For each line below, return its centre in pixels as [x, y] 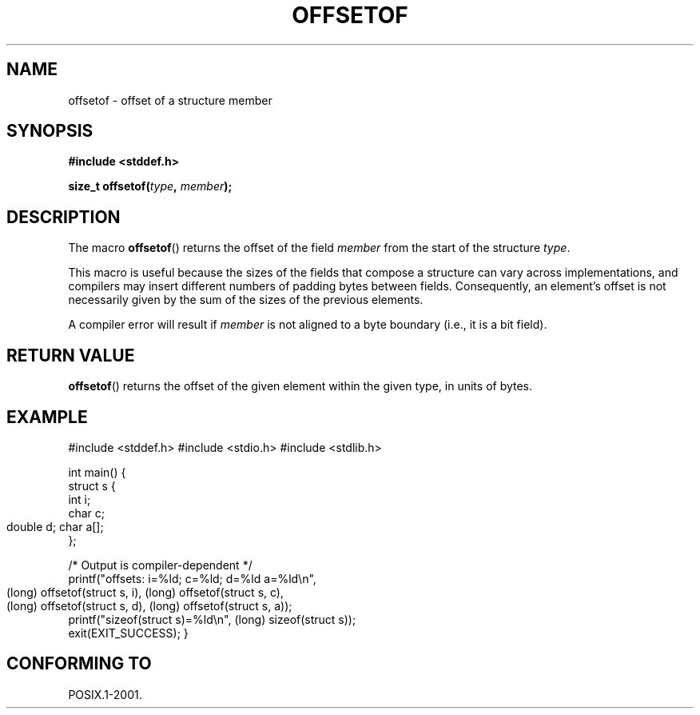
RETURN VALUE [71, 355]
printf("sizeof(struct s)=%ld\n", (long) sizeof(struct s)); [212, 619]
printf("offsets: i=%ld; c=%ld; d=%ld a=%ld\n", [192, 578]
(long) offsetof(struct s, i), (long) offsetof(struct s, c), [145, 592]
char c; [86, 513]
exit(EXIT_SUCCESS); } [128, 633]
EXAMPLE [47, 417]
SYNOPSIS [50, 131]
